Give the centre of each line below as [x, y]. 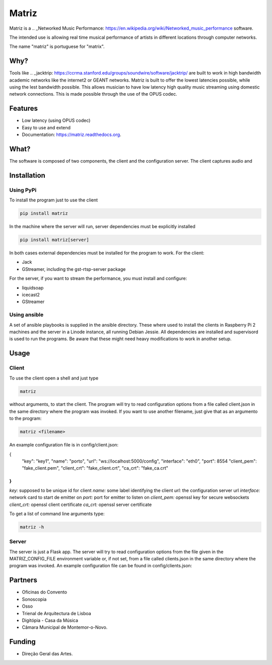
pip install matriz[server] [54, 240]
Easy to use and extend [46, 127]
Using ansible [26, 315]
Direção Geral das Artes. [47, 654]
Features [23, 108]
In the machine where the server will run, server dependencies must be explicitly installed [103, 227]
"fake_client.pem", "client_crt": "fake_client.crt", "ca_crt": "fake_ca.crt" [95, 468]
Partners [23, 580]
